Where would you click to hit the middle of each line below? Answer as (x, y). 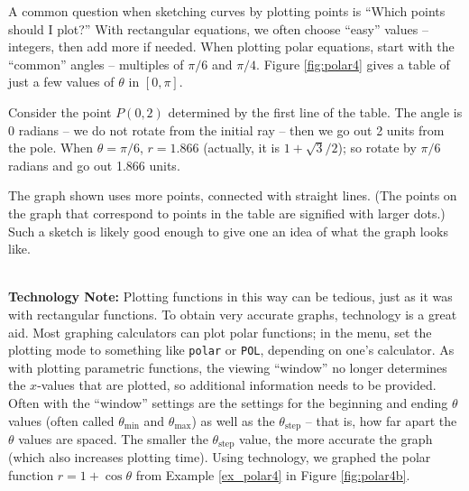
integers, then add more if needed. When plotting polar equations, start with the (231, 46)
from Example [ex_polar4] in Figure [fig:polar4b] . (273, 475)
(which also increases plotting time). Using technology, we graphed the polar (220, 457)
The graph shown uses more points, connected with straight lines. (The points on (233, 195)
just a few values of (61, 82)
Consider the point (60, 111)
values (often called (61, 420)
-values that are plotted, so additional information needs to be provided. (237, 385)
